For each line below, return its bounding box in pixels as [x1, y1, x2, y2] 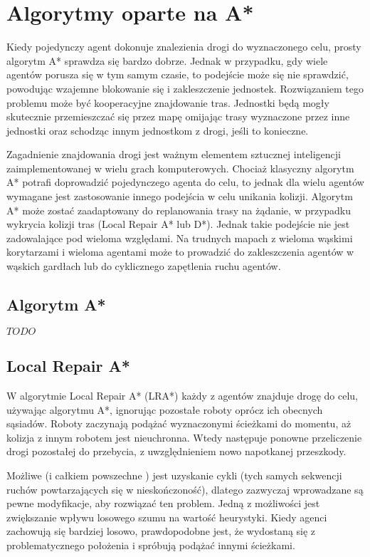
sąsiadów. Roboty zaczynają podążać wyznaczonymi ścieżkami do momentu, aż [6, 416, 351, 431]
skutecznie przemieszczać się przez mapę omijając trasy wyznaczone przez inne [6, 109, 350, 124]
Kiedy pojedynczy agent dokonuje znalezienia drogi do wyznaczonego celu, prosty [6, 39, 361, 54]
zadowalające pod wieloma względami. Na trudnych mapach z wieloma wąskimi [6, 230, 353, 245]
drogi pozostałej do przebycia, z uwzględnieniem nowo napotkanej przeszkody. [6, 444, 347, 459]
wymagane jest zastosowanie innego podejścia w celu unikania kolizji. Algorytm [6, 189, 353, 204]
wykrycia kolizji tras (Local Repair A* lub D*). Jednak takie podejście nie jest [6, 217, 350, 231]
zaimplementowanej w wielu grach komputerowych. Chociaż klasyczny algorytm [6, 160, 354, 175]
